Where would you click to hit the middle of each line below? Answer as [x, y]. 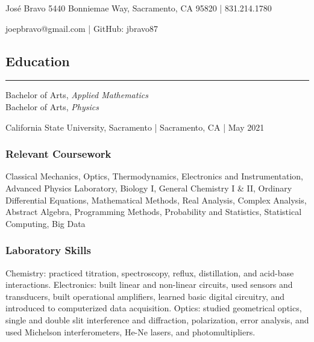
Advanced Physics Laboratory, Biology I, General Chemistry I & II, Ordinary [149, 188]
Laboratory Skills [48, 250]
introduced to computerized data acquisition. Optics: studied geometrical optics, [154, 308]
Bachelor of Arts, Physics [52, 106]
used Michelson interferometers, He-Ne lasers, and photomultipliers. [130, 331]
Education [38, 61]
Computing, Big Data [46, 223]
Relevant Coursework [58, 154]
